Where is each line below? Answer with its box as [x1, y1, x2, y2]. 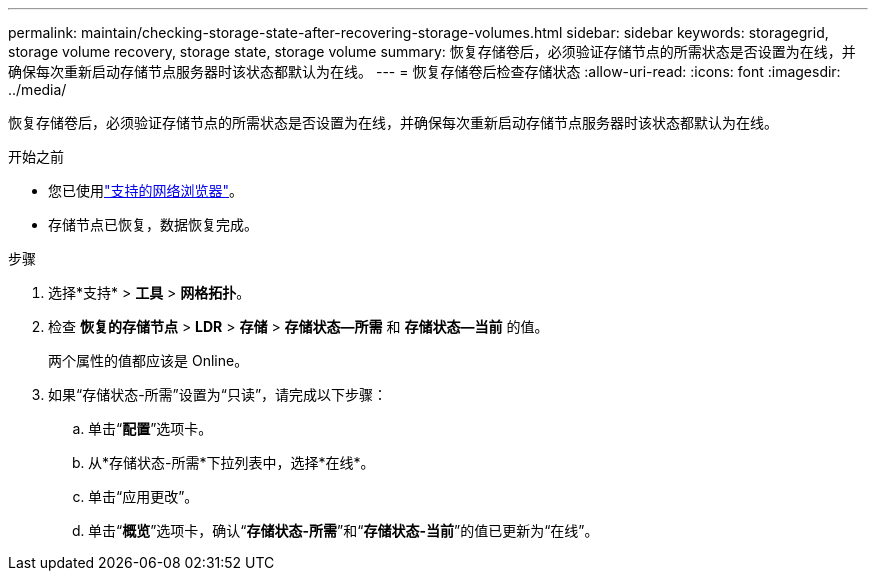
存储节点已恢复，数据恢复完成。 [48, 216, 258, 233]
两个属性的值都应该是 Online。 [48, 352, 249, 369]
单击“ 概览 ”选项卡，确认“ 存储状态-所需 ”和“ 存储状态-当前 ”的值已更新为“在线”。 [88, 522, 599, 539]
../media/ [8, 81, 67, 98]
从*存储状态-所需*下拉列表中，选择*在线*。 [88, 454, 375, 471]
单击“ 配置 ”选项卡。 [88, 420, 213, 437]
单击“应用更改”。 [88, 488, 199, 505]
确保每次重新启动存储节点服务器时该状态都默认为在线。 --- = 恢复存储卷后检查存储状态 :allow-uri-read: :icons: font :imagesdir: [8, 63, 841, 80]
